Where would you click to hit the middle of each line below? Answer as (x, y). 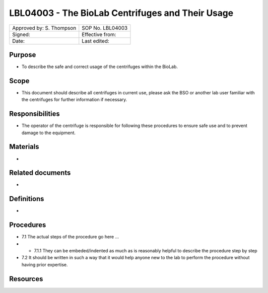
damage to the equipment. (49, 133)
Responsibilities (34, 114)
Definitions (27, 199)
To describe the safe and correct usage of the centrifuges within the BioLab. (100, 67)
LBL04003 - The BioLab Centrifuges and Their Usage (121, 13)
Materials (24, 147)
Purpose (23, 55)
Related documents (40, 173)
